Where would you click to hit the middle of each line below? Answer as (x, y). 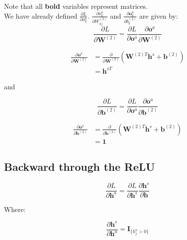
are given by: (159, 15)
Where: (15, 209)
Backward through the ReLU (80, 167)
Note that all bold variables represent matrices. (76, 6)
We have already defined (41, 15)
